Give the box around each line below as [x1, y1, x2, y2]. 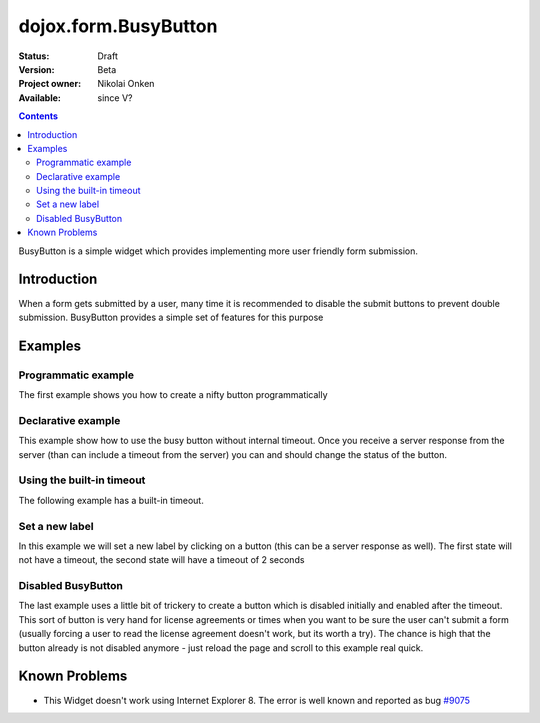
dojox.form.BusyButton [18, 15, 218, 37]
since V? [97, 91, 133, 104]
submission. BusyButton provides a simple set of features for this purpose [18, 311, 324, 323]
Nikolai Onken [97, 78, 155, 90]
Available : [18, 91, 62, 104]
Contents [18, 110, 59, 122]
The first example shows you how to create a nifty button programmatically [18, 389, 329, 401]
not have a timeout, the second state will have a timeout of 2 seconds [18, 554, 305, 566]
